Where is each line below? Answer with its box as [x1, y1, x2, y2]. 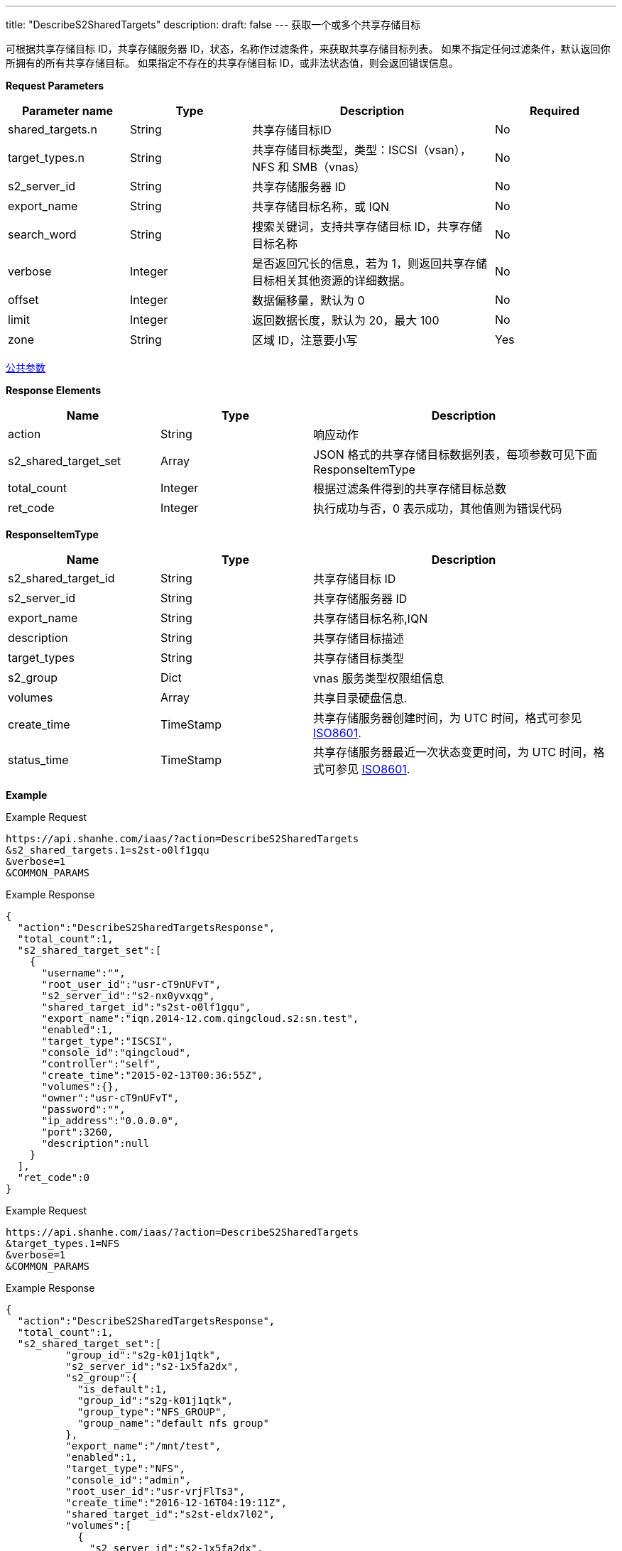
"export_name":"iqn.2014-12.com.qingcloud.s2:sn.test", [41, 1013, 359, 1024]
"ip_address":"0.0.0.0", [41, 1115, 180, 1126]
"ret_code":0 [17, 1172, 90, 1183]
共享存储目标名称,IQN [313, 611, 428, 626]
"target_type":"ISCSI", [41, 1035, 174, 1047]
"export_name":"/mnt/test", [65, 1440, 222, 1452]
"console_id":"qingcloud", [41, 1047, 192, 1058]
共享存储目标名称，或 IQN [252, 200, 390, 214]
